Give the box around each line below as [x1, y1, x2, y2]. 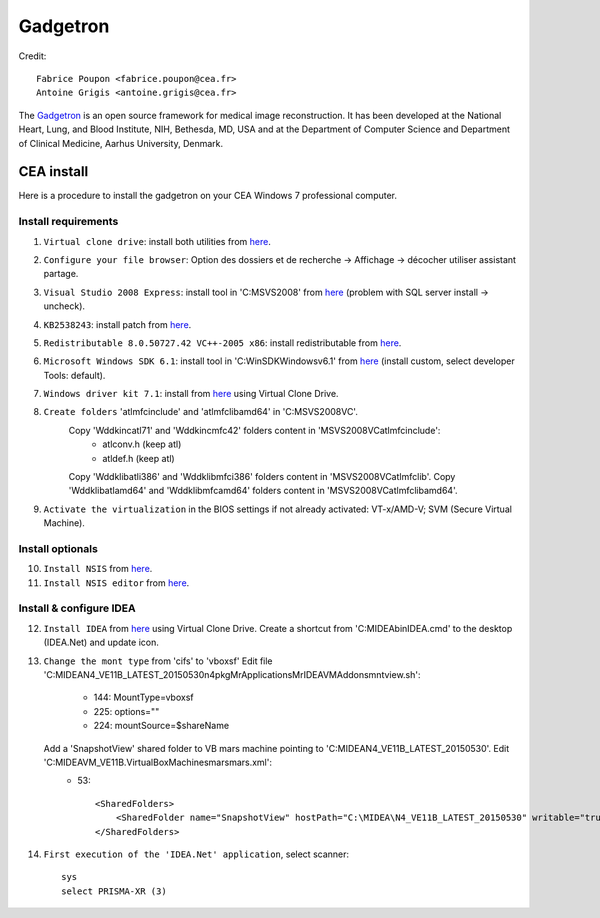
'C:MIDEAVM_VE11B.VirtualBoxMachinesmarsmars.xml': [43, 756, 272, 768]
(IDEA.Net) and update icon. [43, 636, 159, 649]
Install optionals [18, 541, 99, 555]
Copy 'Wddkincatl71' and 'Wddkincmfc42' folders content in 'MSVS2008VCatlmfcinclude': [68, 424, 441, 436]
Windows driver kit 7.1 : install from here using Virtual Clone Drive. [43, 388, 339, 400]
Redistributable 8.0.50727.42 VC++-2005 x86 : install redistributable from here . [43, 336, 402, 349]
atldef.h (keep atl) [102, 452, 175, 464]
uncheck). [43, 300, 85, 312]
